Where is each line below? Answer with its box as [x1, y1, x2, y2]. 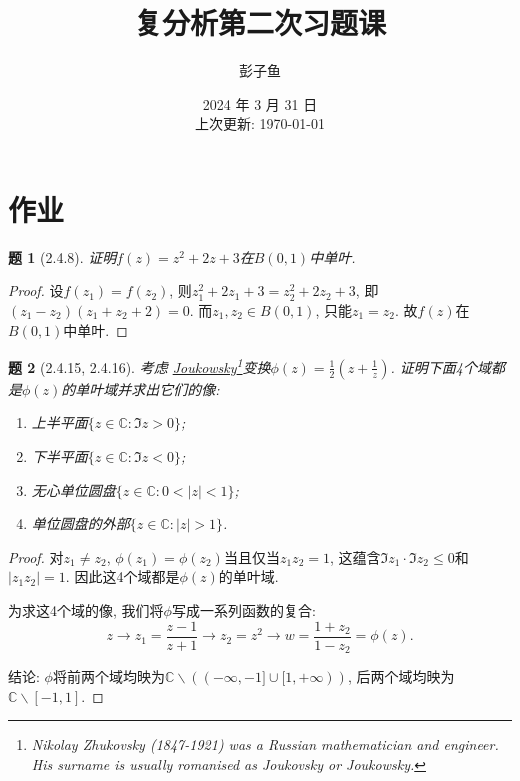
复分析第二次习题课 [133, 2, 386, 43]
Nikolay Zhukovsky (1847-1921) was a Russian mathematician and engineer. [31, 734, 499, 755]
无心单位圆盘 [31, 479, 116, 500]
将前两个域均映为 [52, 666, 165, 687]
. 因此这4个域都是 [65, 566, 180, 587]
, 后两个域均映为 [347, 666, 455, 687]
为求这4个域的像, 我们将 [8, 600, 164, 621]
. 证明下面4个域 [390, 356, 491, 377]
